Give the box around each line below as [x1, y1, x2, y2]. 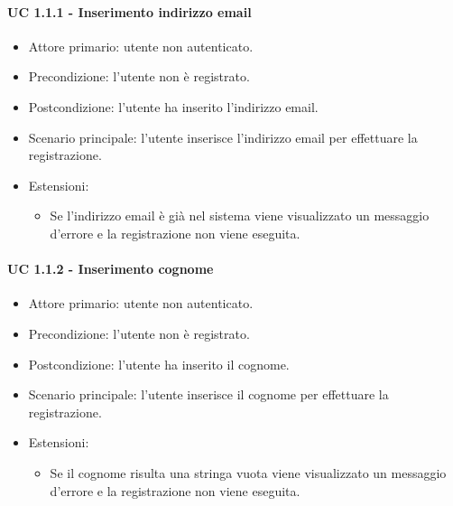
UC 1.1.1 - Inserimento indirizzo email [7, 2, 252, 21]
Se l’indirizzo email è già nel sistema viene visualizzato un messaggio [50, 206, 430, 225]
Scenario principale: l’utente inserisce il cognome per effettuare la [28, 385, 389, 404]
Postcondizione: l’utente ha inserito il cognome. [28, 354, 290, 373]
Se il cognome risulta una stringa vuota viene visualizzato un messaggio [50, 463, 447, 482]
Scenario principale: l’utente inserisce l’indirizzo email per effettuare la [28, 127, 418, 146]
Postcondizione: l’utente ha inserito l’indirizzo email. [28, 97, 319, 116]
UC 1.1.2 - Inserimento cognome [7, 259, 214, 278]
